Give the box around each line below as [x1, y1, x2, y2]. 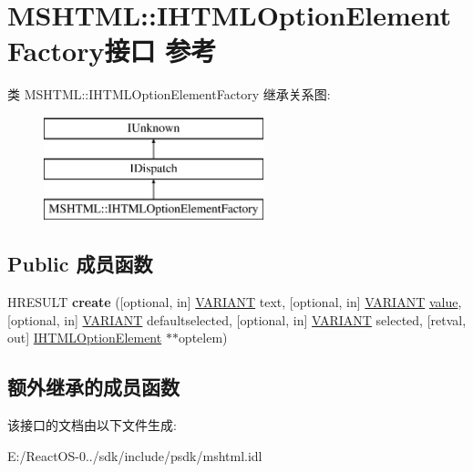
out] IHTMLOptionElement [7, 328, 162, 347]
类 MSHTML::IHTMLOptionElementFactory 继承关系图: [7, 85, 331, 104]
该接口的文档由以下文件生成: [7, 416, 177, 435]
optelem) [178, 328, 228, 347]
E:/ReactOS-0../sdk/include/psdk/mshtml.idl [7, 446, 262, 465]
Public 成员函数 [7, 250, 153, 278]
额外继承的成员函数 [7, 373, 180, 401]
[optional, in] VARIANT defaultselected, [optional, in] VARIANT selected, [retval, [7, 310, 467, 329]
